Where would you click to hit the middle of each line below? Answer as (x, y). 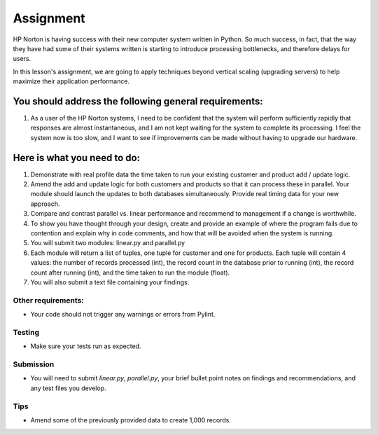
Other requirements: (48, 300)
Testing (26, 332)
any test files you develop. (68, 388)
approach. (45, 204)
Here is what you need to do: (76, 158)
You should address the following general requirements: (138, 101)
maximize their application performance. (71, 81)
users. (22, 59)
